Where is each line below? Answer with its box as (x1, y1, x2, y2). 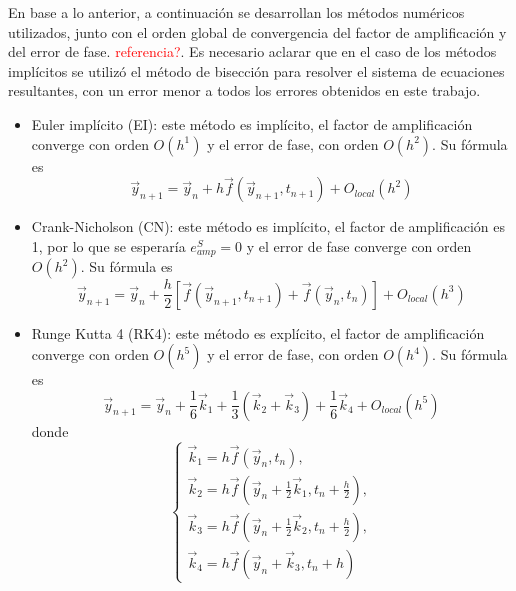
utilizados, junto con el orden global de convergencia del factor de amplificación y (8, 21, 507, 42)
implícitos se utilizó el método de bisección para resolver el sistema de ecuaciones (8, 60, 505, 81)
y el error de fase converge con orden (246, 235, 472, 256)
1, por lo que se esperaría (31, 235, 186, 256)
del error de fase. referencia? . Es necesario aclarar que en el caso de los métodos (8, 41, 497, 62)
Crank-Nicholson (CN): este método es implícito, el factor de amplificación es (31, 216, 506, 237)
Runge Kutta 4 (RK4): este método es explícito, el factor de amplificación (31, 322, 485, 343)
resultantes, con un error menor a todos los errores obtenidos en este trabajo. (8, 80, 481, 101)
